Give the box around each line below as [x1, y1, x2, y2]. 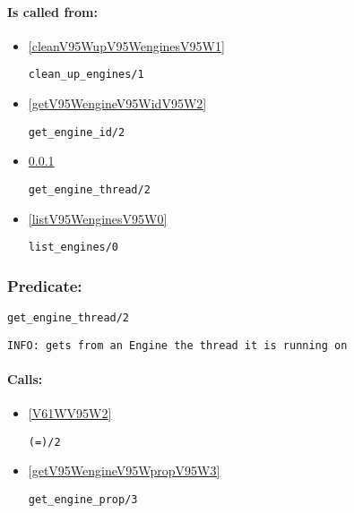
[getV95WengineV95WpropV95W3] [28, 461, 220, 480]
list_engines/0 [28, 241, 119, 254]
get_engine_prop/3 [28, 492, 138, 506]
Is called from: [7, 2, 98, 21]
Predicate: [7, 274, 82, 296]
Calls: [7, 369, 43, 388]
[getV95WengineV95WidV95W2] [28, 94, 207, 113]
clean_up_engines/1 [28, 68, 144, 81]
